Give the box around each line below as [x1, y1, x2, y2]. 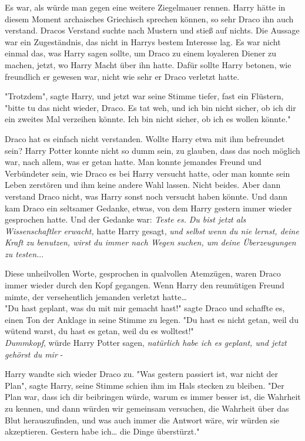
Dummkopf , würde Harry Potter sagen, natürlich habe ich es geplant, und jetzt [5, 336, 287, 349]
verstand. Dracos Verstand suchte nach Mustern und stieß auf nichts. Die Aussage [5, 24, 300, 36]
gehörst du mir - [5, 348, 63, 360]
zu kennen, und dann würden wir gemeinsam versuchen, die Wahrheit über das [5, 402, 289, 414]
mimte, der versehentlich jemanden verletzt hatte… [5, 290, 187, 302]
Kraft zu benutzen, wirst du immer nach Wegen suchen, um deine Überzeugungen [5, 236, 296, 248]
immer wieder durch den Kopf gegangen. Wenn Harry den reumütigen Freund [5, 279, 284, 291]
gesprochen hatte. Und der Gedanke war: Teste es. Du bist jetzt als [5, 213, 246, 225]
